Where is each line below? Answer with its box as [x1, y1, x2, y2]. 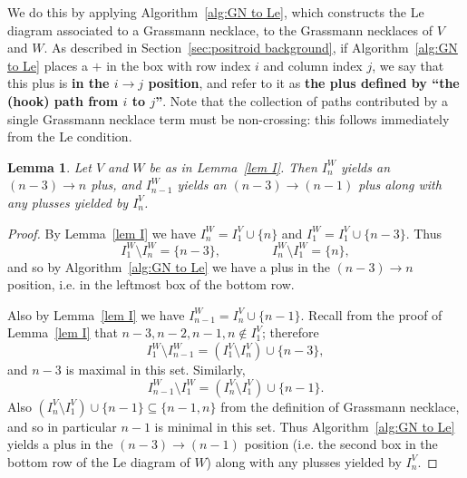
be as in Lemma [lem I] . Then [149, 157, 317, 176]
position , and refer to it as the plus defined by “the [148, 73, 460, 93]
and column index [263, 55, 363, 74]
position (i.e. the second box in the [244, 434, 438, 454]
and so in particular [7, 416, 117, 435]
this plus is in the [7, 73, 110, 93]
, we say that [372, 55, 444, 74]
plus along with [358, 175, 442, 194]
